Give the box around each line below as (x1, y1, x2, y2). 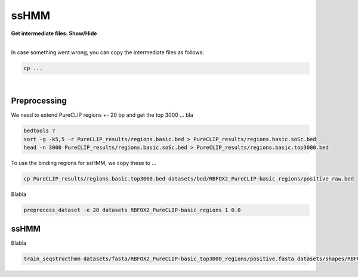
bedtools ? (23, 127, 55, 134)
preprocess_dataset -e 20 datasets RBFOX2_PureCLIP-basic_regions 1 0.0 (23, 206, 241, 213)
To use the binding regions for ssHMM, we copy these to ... (11, 159, 157, 166)
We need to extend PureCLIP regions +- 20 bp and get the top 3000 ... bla (11, 111, 193, 119)
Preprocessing (11, 96, 67, 106)
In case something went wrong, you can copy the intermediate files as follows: (11, 49, 204, 56)
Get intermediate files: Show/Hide (11, 30, 97, 37)
